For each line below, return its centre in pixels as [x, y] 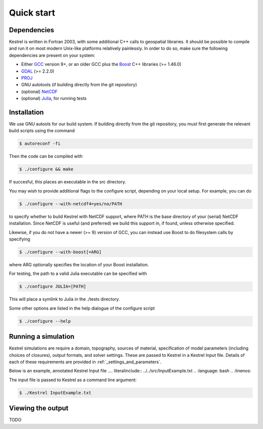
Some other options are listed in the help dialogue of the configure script [82, 308]
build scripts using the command [42, 131]
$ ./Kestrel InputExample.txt [55, 393]
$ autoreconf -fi [40, 144]
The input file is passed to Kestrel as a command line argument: [73, 380]
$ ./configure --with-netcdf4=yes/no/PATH [71, 204]
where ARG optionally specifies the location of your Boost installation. [79, 264]
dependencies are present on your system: [52, 55]
